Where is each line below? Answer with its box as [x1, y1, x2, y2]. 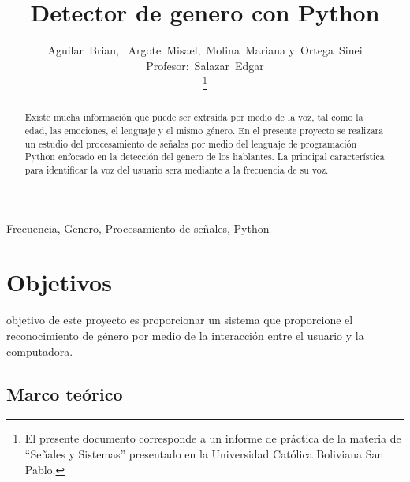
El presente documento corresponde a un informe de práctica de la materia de [24, 430, 401, 447]
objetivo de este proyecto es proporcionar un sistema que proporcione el [6, 312, 353, 328]
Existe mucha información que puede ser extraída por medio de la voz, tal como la [24, 110, 363, 124]
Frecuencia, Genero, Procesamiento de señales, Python [6, 219, 270, 236]
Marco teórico [6, 381, 123, 405]
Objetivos [6, 266, 112, 298]
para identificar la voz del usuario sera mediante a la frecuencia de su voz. [24, 163, 329, 176]
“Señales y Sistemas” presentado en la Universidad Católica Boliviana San [24, 445, 384, 461]
